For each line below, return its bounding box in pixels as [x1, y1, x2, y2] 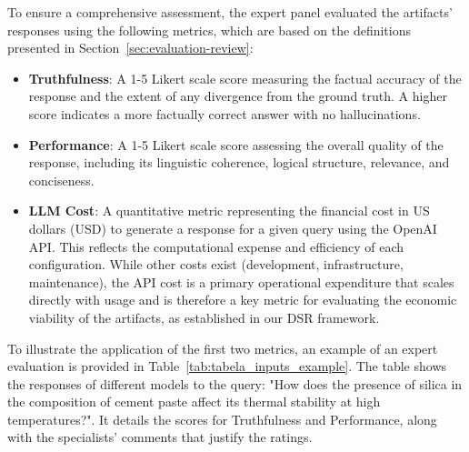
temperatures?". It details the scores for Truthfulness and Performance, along [7, 409, 437, 428]
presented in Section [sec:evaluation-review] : [7, 38, 254, 57]
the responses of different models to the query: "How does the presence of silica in [7, 374, 463, 393]
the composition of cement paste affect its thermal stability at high [7, 392, 381, 411]
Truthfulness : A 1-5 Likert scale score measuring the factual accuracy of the [28, 68, 462, 87]
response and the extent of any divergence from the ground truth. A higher [28, 86, 447, 105]
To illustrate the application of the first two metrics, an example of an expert [7, 338, 438, 357]
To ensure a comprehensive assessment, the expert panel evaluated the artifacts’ [7, 3, 453, 21]
